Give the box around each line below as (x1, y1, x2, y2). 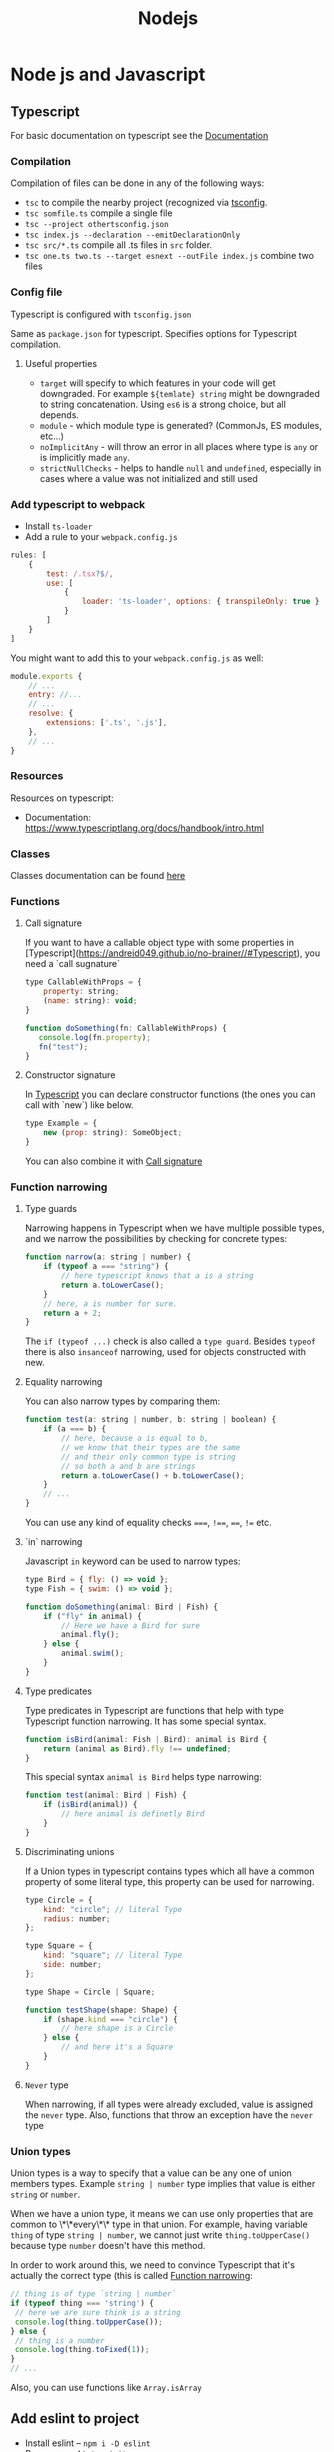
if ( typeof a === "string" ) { (43, 1262, 169, 1272)
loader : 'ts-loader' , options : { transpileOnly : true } (81, 597, 320, 607)
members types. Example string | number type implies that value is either (10, 2178, 316, 2190)
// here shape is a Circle (61, 2023, 174, 2034)
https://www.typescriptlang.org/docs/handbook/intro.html (24, 822, 265, 834)
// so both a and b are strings (61, 1461, 196, 1471)
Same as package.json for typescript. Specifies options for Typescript (10, 327, 297, 339)
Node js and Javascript (10, 63, 206, 86)
